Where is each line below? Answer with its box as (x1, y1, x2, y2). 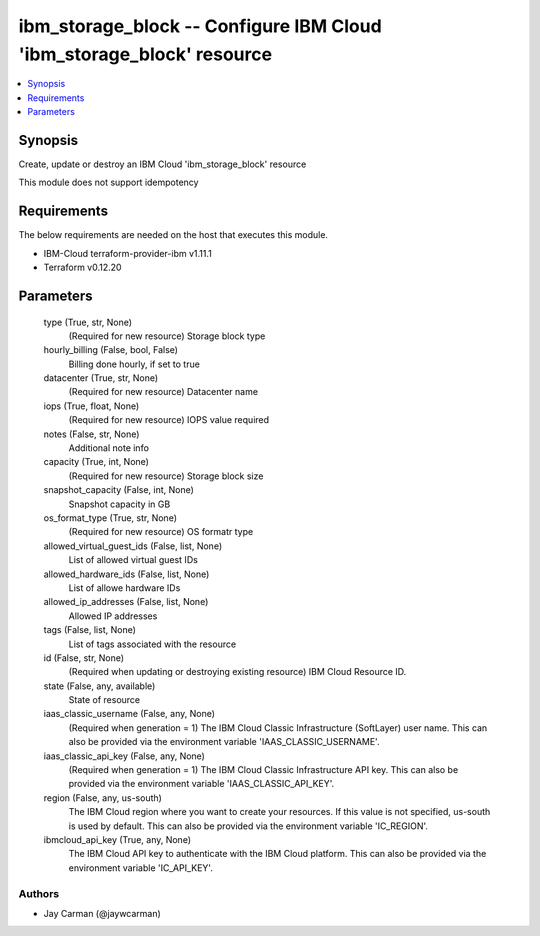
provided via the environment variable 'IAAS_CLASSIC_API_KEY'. (68, 778, 335, 790)
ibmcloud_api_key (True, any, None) (43, 833, 192, 845)
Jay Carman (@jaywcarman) (43, 907, 162, 919)
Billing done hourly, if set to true (68, 358, 200, 370)
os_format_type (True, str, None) (43, 511, 178, 524)
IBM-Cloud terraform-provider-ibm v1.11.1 (43, 247, 212, 259)
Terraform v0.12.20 (43, 261, 122, 274)
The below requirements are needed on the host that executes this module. (18, 229, 329, 241)
